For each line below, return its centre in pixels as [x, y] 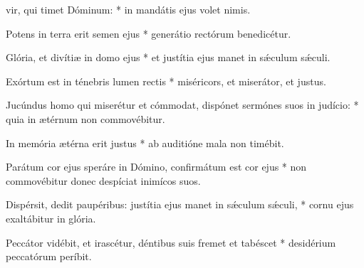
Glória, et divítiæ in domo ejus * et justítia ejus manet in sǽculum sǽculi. [168, 57]
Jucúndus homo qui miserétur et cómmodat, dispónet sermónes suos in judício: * [182, 105]
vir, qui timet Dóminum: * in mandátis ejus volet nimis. [128, 9]
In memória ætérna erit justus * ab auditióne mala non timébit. [145, 143]
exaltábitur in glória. [51, 218]
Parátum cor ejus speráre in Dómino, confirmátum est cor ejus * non [156, 167]
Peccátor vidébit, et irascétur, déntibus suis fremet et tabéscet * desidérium [171, 242]
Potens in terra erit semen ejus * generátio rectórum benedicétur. [149, 33]
